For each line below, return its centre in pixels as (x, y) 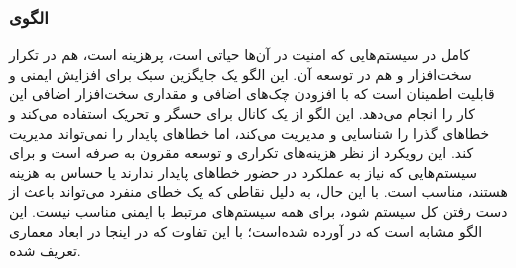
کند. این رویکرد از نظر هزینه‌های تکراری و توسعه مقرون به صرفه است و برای (241, 152)
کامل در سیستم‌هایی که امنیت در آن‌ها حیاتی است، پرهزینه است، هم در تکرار (239, 54)
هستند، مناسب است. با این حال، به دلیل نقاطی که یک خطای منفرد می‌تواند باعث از (258, 191)
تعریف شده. (45, 250)
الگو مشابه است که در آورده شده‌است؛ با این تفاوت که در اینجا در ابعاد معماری (246, 230)
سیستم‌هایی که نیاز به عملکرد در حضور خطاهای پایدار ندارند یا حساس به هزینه (243, 171)
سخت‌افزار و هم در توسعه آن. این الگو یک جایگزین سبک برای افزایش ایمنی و (240, 73)
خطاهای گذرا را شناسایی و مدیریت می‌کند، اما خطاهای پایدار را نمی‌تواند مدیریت (249, 132)
